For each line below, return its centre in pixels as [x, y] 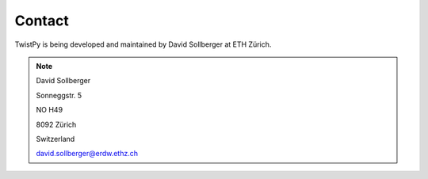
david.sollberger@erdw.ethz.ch [87, 154]
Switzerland [55, 139]
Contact [42, 21]
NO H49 [50, 110]
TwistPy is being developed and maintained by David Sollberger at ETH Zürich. [143, 44]
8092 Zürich [56, 124]
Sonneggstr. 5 [59, 95]
